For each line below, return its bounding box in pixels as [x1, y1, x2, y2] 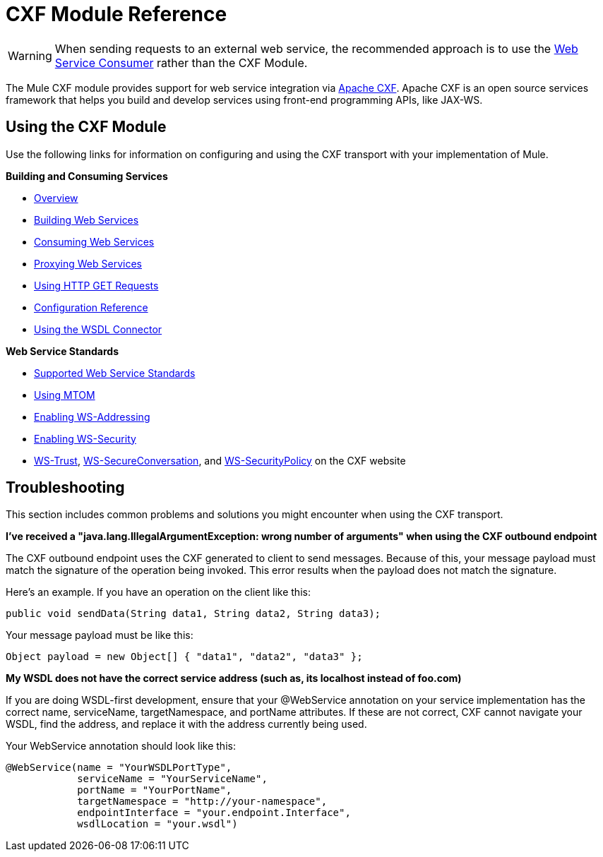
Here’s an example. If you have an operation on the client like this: [6, 586, 311, 599]
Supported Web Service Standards [34, 366, 196, 379]
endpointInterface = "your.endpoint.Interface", [77, 807, 351, 819]
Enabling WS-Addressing [34, 410, 150, 423]
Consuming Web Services [34, 235, 155, 248]
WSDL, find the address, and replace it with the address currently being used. [6, 718, 367, 731]
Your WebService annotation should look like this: [6, 740, 236, 753]
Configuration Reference [34, 301, 148, 313]
